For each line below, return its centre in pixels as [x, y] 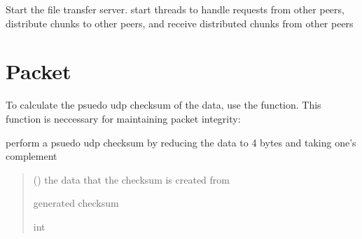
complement [32, 156]
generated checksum [76, 203]
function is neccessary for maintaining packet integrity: [123, 118]
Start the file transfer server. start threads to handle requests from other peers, [175, 9]
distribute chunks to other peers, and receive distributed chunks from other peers [180, 23]
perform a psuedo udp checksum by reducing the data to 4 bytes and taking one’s [181, 142]
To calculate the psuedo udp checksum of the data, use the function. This [163, 105]
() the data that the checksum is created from [131, 179]
